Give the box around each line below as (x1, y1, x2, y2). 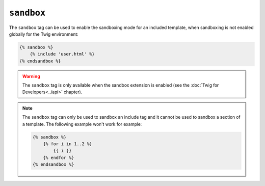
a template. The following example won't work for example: (22, 121, 142, 127)
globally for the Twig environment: (9, 31, 79, 37)
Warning (22, 73, 40, 79)
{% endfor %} (43, 155, 75, 160)
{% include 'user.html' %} (29, 52, 95, 57)
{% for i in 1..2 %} (43, 141, 93, 147)
